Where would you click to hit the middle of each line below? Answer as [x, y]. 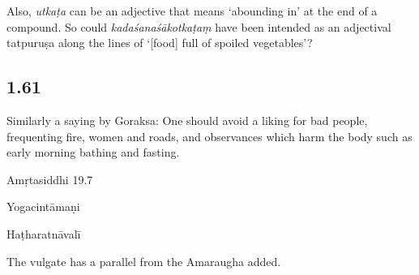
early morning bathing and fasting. [93, 152]
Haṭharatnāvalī [44, 233]
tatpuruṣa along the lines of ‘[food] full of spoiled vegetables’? [160, 43]
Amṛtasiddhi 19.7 [50, 179]
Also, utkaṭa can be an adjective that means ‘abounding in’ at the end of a [192, 11]
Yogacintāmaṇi [43, 206]
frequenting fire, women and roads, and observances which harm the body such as [209, 136]
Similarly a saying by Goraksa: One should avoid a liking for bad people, [187, 120]
